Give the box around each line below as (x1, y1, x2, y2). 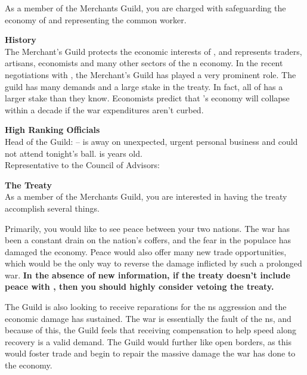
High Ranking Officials (5, 123, 100, 136)
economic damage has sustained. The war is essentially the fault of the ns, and (5, 312, 292, 324)
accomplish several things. (5, 202, 100, 214)
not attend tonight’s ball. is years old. (5, 147, 142, 159)
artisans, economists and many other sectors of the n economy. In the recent (5, 57, 283, 69)
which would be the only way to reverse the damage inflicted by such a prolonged (5, 257, 302, 269)
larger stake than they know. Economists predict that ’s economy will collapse (5, 92, 290, 104)
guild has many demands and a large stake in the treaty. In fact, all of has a (5, 80, 283, 92)
